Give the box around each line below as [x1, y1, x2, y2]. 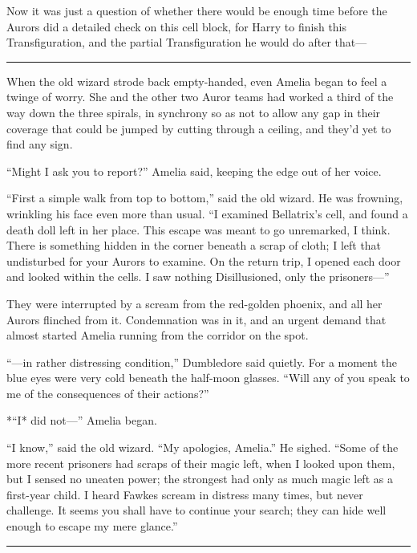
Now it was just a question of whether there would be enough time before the [6, 2, 387, 18]
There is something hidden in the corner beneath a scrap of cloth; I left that [6, 237, 382, 254]
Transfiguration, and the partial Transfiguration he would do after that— [6, 34, 367, 51]
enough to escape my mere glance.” [6, 518, 178, 535]
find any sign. [6, 136, 73, 152]
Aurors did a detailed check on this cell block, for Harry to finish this [6, 18, 347, 35]
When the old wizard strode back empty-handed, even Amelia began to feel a [6, 72, 387, 89]
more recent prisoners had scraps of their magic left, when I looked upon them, [6, 454, 395, 471]
